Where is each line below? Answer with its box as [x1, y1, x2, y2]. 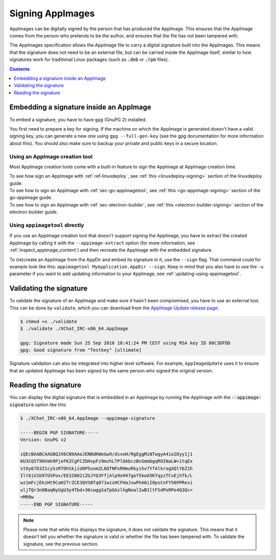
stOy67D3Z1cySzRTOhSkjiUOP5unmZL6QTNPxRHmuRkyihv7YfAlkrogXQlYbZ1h [20, 465, 193, 471]
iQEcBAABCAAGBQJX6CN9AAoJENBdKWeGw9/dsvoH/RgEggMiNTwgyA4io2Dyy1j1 [20, 451, 193, 457]
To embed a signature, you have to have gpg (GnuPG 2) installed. [9, 116, 147, 122]
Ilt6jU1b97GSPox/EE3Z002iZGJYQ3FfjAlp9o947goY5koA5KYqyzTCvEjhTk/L [20, 472, 193, 479]
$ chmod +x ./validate [20, 318, 77, 324]
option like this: [35, 401, 67, 407]
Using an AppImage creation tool [9, 153, 93, 160]
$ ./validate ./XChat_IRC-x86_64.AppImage [20, 326, 128, 331]
